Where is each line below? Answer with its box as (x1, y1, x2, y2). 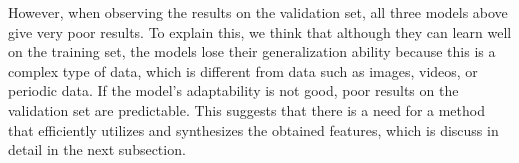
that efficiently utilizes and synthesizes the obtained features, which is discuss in (8, 119, 499, 140)
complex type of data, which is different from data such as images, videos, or (8, 60, 478, 81)
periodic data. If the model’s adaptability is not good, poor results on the (8, 80, 459, 101)
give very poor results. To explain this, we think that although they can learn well (8, 21, 512, 42)
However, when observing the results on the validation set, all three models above (8, 2, 508, 22)
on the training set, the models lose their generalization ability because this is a (8, 41, 496, 62)
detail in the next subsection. (8, 139, 186, 160)
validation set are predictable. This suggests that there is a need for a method (8, 99, 485, 120)
